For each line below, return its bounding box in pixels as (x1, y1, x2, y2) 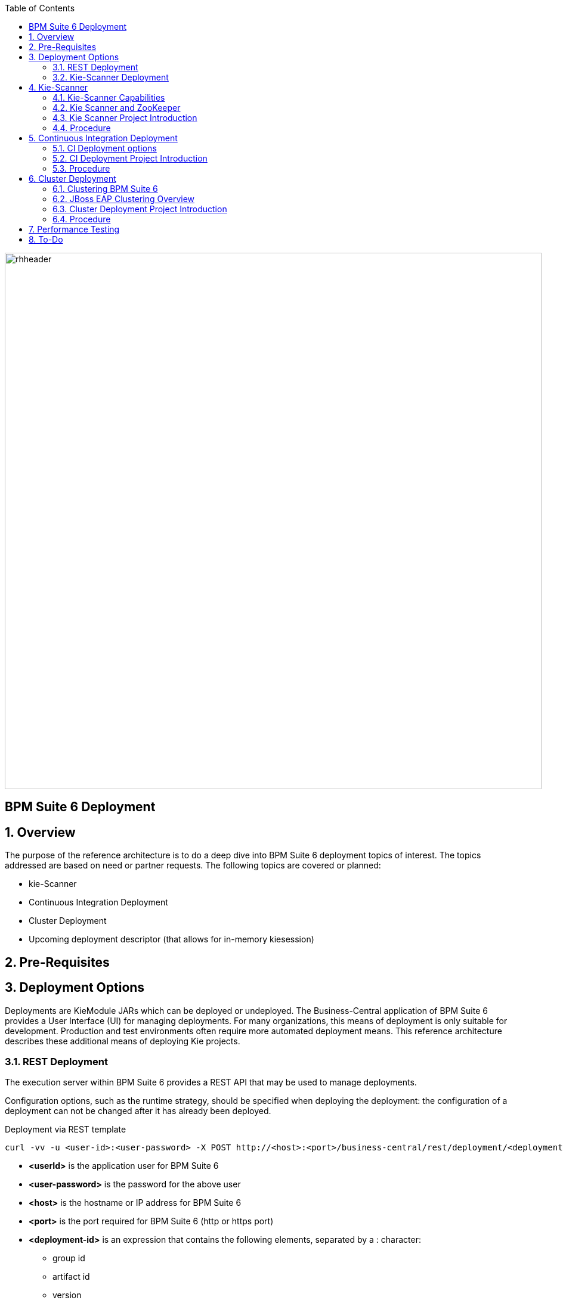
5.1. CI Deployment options (52, 143, 157, 153)
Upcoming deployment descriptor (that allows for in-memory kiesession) (29, 934, 314, 945)
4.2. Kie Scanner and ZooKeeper (52, 103, 181, 113)
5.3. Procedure (52, 163, 110, 173)
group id (52, 1253, 85, 1264)
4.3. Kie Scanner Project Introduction (52, 113, 197, 123)
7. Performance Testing (29, 224, 120, 234)
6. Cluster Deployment (29, 173, 116, 184)
